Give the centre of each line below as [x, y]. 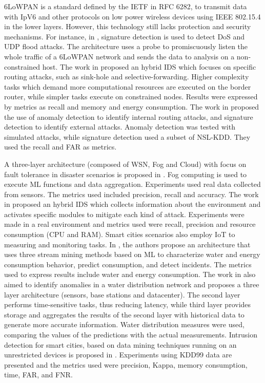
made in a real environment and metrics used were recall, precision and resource [130, 224]
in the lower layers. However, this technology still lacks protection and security [128, 26]
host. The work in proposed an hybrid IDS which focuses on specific [149, 66]
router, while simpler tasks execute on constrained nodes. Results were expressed [131, 97]
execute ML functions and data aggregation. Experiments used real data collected [132, 184]
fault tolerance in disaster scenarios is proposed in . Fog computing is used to [126, 174]
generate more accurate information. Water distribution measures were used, [124, 324]
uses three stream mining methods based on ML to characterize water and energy [132, 254]
